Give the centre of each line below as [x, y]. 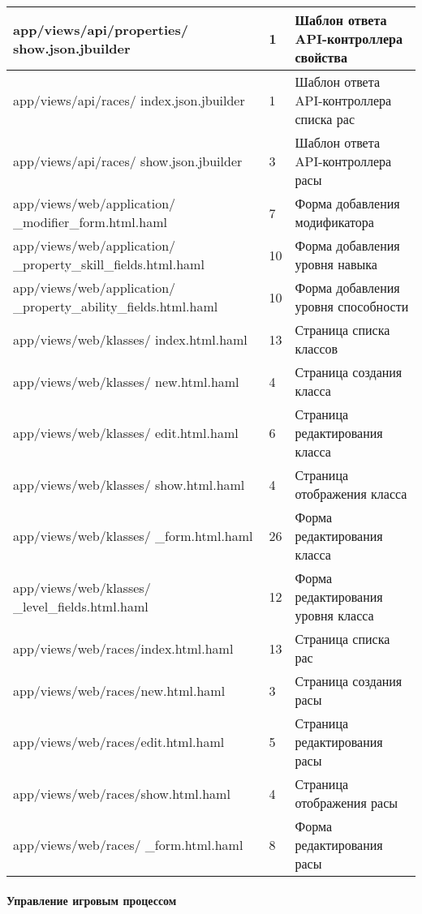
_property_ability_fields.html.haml [116, 306]
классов [316, 348]
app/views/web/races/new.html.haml [119, 690]
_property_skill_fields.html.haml [109, 264]
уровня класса [334, 615]
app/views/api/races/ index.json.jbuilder [129, 100]
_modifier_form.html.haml [90, 222]
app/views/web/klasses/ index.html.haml [130, 339]
